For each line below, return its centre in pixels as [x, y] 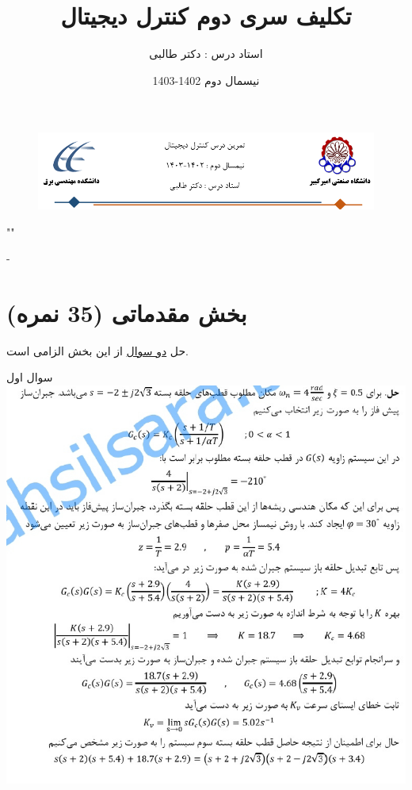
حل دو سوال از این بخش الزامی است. [98, 350]
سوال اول [30, 377]
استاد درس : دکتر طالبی [206, 54]
